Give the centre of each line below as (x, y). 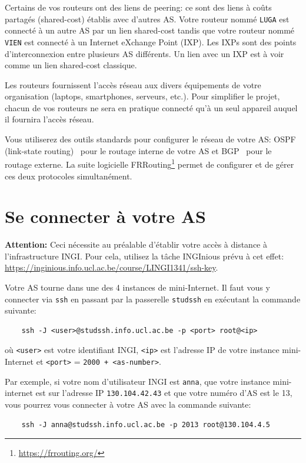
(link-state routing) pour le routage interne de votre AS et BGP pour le (138, 150)
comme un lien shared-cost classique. (71, 65)
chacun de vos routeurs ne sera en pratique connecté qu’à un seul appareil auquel (151, 107)
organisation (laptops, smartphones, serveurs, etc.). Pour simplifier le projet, (142, 96)
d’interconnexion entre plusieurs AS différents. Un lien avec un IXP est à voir (144, 53)
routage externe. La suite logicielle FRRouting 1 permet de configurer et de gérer (149, 163)
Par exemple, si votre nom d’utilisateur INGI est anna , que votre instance (137, 381)
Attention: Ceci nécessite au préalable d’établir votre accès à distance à (136, 244)
